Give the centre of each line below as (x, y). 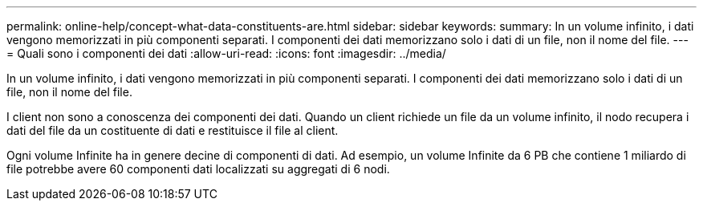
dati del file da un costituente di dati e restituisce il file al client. (173, 130)
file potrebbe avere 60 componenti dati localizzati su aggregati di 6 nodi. (198, 169)
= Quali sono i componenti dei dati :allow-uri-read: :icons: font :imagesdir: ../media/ (226, 53)
